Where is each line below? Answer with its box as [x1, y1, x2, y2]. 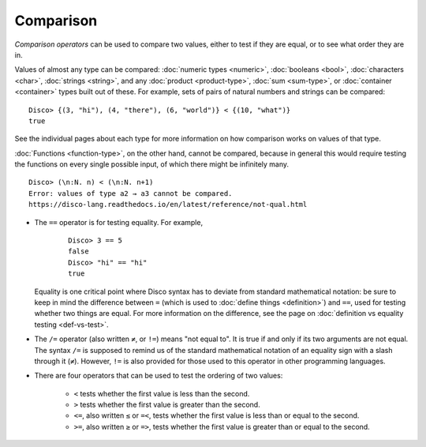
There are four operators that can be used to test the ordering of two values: [34, 371, 283, 381]
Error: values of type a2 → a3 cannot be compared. [28, 189, 233, 197]
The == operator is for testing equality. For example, [34, 217, 204, 227]
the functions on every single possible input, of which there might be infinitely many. [14, 160, 290, 169]
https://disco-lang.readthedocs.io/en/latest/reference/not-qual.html [28, 200, 308, 209]
